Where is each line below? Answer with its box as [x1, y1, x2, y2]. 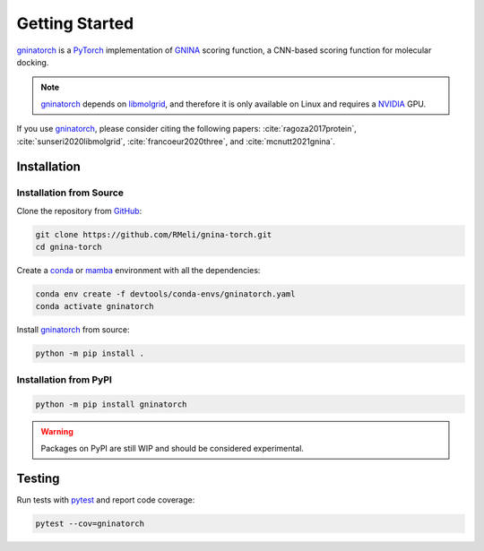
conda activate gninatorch [35, 301, 154, 312]
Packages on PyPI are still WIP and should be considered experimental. [40, 443, 305, 453]
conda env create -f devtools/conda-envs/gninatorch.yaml [35, 289, 296, 299]
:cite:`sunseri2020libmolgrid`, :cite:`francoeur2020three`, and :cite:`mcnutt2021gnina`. [16, 135, 336, 147]
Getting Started [16, 13, 134, 33]
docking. [16, 56, 49, 67]
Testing [16, 470, 60, 486]
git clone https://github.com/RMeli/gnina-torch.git [35, 229, 272, 239]
